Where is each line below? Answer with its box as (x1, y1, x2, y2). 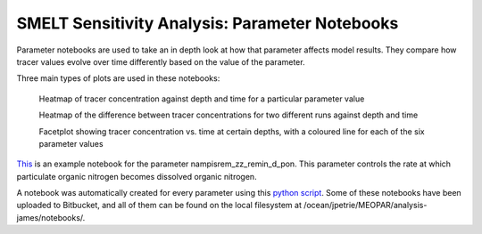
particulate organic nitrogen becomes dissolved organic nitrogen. (16, 171, 258, 182)
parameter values (38, 138, 104, 149)
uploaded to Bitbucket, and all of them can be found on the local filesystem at (16, 200, 303, 211)
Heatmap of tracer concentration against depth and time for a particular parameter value (38, 93, 365, 104)
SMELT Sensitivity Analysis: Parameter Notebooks (16, 13, 399, 33)
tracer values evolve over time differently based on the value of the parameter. (16, 56, 305, 67)
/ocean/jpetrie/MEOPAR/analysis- (303, 200, 428, 211)
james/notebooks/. (16, 212, 86, 222)
